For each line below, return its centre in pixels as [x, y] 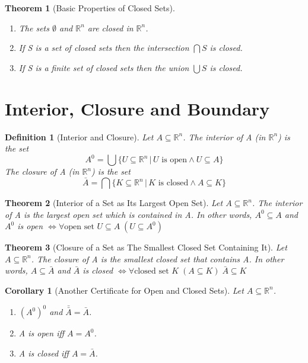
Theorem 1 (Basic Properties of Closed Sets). [90, 8]
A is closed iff [44, 353]
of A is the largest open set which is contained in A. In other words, [128, 214]
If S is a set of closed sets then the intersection [104, 48]
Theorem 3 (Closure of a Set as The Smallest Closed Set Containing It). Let [146, 247]
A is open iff [42, 333]
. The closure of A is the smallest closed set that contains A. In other [158, 258]
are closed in [110, 28]
